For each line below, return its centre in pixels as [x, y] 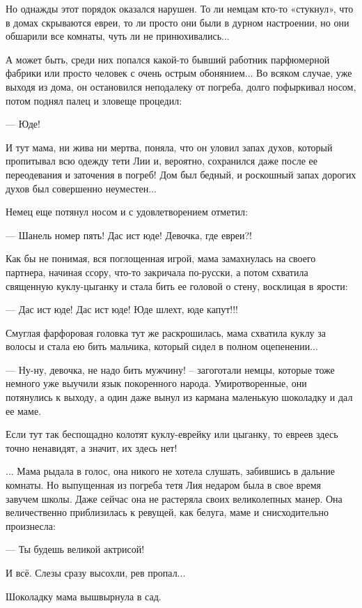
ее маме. [24, 410]
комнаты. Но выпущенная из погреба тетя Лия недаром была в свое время [163, 485]
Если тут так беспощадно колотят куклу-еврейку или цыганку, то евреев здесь [172, 434]
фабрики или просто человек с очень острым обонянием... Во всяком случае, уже [179, 73]
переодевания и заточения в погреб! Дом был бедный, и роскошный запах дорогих [181, 174]
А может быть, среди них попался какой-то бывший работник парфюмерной [168, 59]
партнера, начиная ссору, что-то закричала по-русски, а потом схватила [157, 272]
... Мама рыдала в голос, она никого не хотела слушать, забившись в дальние [170, 471]
